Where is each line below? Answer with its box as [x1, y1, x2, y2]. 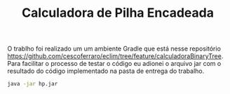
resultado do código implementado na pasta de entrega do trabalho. [7, 67, 205, 75]
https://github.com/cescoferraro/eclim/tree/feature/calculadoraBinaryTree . [7, 52, 224, 60]
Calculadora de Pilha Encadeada [22, 5, 214, 21]
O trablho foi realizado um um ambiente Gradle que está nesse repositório [7, 44, 221, 53]
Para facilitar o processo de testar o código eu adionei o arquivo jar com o [7, 60, 222, 68]
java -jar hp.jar [7, 81, 58, 88]
